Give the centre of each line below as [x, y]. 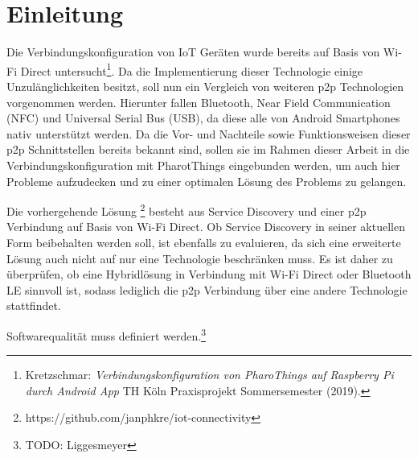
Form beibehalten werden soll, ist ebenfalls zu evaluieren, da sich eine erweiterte [204, 242]
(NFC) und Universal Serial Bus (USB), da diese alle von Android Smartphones [203, 118]
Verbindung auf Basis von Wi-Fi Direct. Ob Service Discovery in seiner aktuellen [206, 227]
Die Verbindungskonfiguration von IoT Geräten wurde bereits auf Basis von [193, 52]
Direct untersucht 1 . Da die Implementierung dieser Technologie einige [192, 69]
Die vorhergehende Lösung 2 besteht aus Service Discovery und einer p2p [186, 210]
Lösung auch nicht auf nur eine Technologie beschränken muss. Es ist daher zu [200, 258]
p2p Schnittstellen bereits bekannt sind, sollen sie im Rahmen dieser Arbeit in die [208, 149]
